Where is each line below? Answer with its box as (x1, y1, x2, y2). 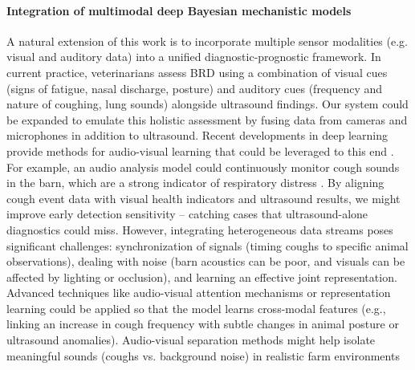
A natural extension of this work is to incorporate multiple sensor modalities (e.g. (6, 32, 408, 49)
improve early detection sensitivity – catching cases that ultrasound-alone (6, 205, 368, 222)
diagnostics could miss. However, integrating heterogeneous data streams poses (6, 221, 393, 238)
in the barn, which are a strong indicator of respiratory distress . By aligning (6, 174, 384, 191)
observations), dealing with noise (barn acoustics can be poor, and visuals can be (6, 253, 405, 270)
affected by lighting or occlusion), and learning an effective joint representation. (6, 268, 397, 285)
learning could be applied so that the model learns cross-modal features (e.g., (6, 299, 386, 316)
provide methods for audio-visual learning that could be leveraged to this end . (6, 142, 394, 159)
